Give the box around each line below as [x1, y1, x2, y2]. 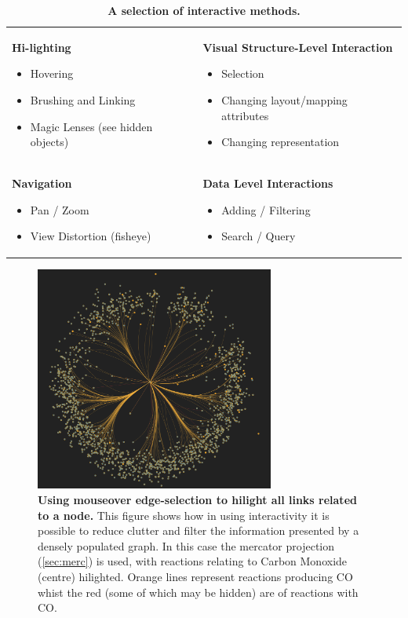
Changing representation [221, 133, 340, 150]
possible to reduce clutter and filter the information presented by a [38, 522, 359, 539]
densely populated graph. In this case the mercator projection [38, 537, 335, 554]
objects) [30, 133, 69, 150]
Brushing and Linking [30, 92, 136, 108]
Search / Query [221, 228, 296, 244]
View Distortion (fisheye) [30, 228, 151, 244]
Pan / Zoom [30, 201, 89, 218]
